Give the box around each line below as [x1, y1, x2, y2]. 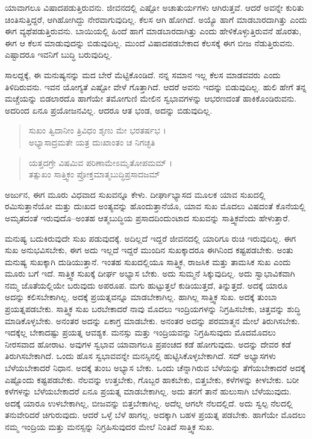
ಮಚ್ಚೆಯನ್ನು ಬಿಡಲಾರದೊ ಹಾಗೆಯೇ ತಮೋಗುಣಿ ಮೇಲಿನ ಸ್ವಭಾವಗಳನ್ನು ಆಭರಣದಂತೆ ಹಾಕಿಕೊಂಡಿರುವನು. [5, 92, 297, 105]
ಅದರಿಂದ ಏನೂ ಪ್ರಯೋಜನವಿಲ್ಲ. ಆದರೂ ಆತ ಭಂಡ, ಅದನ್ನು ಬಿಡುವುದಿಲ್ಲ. [5, 103, 213, 116]
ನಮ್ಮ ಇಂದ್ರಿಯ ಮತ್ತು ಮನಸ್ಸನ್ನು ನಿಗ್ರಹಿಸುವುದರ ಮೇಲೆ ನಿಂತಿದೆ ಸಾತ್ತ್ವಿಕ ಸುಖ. [5, 420, 214, 432]
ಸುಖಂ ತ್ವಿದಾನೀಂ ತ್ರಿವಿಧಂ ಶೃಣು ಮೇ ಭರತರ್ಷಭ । [28, 124, 166, 137]
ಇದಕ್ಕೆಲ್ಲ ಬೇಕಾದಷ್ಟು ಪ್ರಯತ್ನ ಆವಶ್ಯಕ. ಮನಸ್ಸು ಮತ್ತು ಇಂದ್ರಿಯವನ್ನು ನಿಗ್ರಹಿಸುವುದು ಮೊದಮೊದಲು [5, 326, 276, 339]
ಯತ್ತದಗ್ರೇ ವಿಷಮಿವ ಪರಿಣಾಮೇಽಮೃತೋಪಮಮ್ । [28, 156, 173, 168]
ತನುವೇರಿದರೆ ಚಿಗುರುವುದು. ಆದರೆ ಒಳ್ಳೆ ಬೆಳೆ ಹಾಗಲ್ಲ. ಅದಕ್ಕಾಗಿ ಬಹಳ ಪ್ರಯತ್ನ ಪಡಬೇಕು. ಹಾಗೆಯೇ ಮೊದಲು [5, 408, 306, 421]
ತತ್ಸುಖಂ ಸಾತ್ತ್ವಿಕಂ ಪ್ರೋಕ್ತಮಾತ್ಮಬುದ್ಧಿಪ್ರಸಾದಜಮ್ [28, 168, 160, 180]
